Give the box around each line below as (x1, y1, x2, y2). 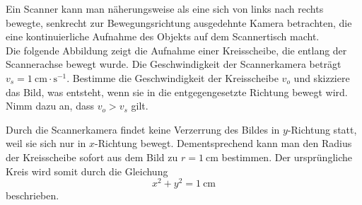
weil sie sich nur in (6, 136, 86, 151)
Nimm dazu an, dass (6, 98, 94, 113)
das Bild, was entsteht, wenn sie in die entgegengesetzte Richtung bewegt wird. (6, 84, 348, 99)
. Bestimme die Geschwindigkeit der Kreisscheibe (66, 70, 279, 85)
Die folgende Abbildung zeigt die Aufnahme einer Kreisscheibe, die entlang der (6, 42, 347, 57)
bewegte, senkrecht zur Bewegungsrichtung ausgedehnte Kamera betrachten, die (6, 15, 352, 30)
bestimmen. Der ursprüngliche (221, 149, 352, 164)
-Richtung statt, (287, 122, 357, 136)
